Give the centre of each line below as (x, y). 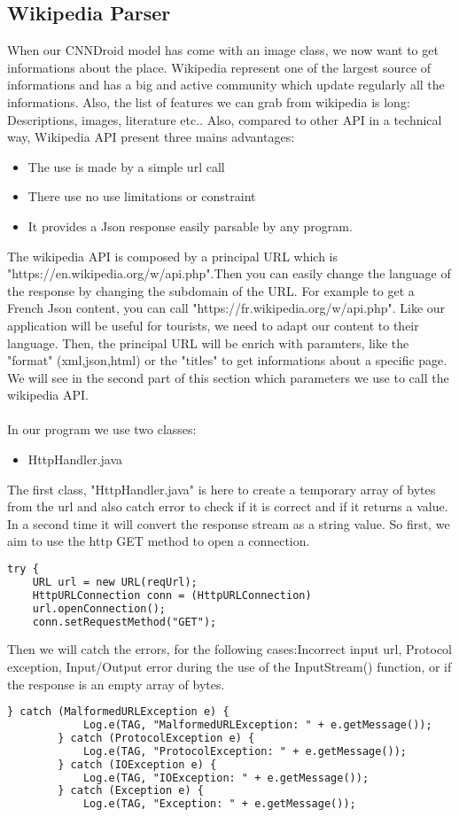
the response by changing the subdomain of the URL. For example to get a (211, 290)
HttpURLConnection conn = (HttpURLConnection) (172, 595)
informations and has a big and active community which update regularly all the (226, 85)
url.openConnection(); (99, 608)
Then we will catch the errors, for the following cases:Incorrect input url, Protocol (230, 649)
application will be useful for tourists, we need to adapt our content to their (213, 325)
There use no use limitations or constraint (142, 196)
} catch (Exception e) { (131, 791)
